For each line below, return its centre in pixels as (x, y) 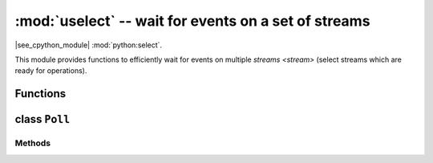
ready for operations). (51, 71)
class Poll (42, 119)
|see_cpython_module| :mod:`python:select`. (89, 45)
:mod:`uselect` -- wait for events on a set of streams (192, 21)
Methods (33, 143)
